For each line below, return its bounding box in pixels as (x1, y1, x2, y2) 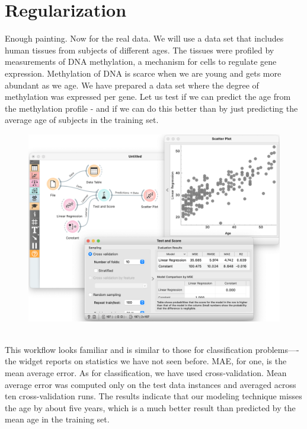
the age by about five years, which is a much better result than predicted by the (5, 401, 296, 414)
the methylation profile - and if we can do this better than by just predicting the (5, 102, 298, 114)
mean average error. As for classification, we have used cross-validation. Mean (5, 366, 287, 378)
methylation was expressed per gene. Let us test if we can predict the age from (5, 90, 291, 103)
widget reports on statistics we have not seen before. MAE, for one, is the (19, 355, 287, 367)
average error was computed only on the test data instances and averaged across (5, 378, 296, 390)
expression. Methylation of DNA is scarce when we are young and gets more (5, 67, 282, 79)
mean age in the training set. (5, 413, 110, 425)
